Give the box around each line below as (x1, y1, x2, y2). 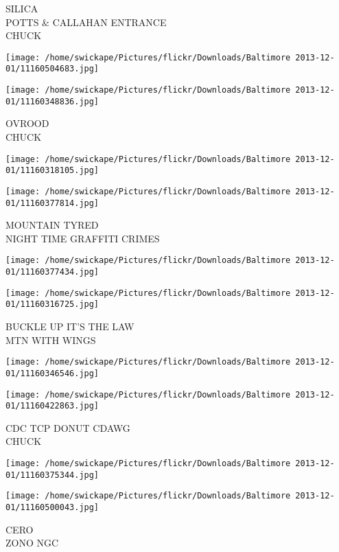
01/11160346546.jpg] (5, 368, 100, 378)
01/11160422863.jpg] (5, 401, 100, 411)
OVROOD (5, 116, 49, 130)
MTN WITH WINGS (5, 332, 96, 347)
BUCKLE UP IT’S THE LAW (5, 319, 135, 334)
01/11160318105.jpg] (5, 165, 100, 176)
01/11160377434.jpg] (5, 267, 100, 277)
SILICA (5, 1, 38, 15)
